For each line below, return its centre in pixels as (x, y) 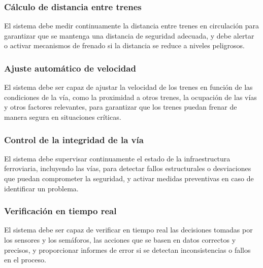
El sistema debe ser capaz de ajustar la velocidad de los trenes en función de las (128, 87)
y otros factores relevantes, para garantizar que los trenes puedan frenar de (121, 107)
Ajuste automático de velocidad (70, 68)
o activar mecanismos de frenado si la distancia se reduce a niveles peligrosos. (124, 45)
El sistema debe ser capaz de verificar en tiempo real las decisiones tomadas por (128, 230)
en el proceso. (25, 260)
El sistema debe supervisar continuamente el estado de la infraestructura (117, 158)
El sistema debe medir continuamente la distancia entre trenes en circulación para (131, 26)
